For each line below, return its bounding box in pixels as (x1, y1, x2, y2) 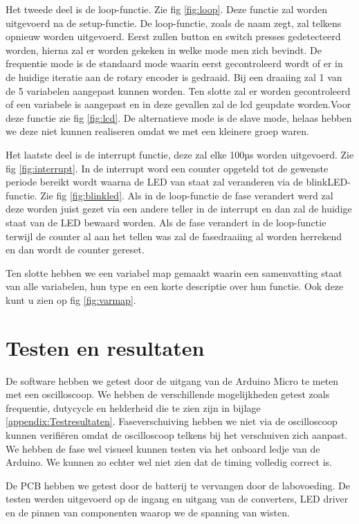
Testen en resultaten (6, 333, 205, 361)
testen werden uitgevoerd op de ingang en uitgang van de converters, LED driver (6, 491, 349, 506)
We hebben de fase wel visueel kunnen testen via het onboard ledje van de (6, 441, 320, 455)
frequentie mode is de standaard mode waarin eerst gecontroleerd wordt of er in (6, 56, 343, 71)
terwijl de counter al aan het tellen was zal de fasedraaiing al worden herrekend (6, 228, 342, 243)
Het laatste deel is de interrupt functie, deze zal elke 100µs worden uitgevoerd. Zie (6, 147, 354, 161)
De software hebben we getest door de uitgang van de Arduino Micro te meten (6, 373, 339, 388)
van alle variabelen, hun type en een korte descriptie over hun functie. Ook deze (6, 279, 344, 293)
